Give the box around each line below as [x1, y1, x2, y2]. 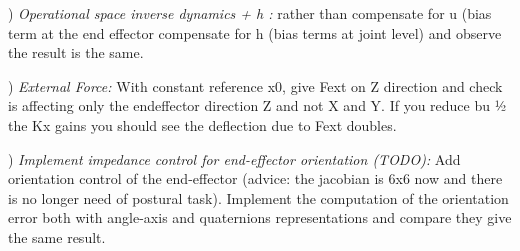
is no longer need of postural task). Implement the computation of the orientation [8, 187, 509, 208]
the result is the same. [8, 42, 144, 63]
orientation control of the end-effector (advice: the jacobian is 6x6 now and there [8, 168, 503, 189]
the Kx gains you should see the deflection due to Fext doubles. [8, 114, 397, 135]
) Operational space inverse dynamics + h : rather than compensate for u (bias [8, 3, 492, 23]
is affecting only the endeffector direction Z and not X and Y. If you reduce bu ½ [8, 95, 507, 116]
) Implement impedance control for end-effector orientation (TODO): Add [8, 148, 461, 169]
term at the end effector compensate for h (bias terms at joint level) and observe [8, 22, 502, 43]
